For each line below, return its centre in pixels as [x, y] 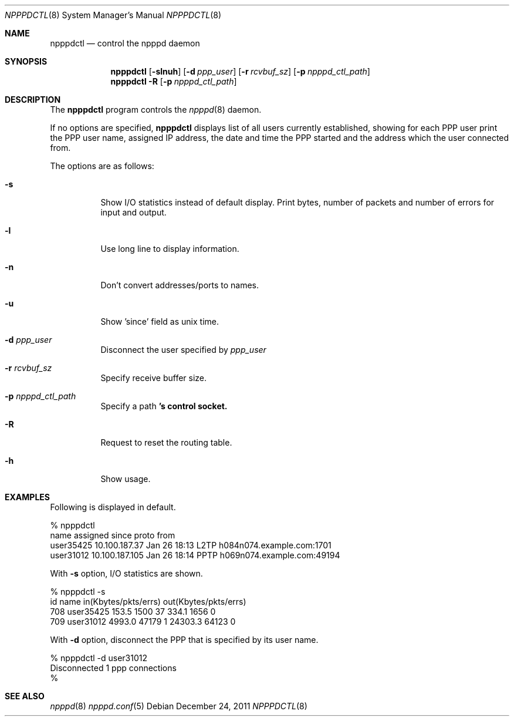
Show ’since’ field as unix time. [160, 321]
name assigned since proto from [113, 535]
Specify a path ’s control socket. [164, 406]
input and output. [133, 212]
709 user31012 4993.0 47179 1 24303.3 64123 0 [143, 621]
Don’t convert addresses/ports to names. [180, 285]
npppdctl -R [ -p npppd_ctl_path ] [174, 81]
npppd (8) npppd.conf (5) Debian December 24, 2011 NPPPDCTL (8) [179, 706]
